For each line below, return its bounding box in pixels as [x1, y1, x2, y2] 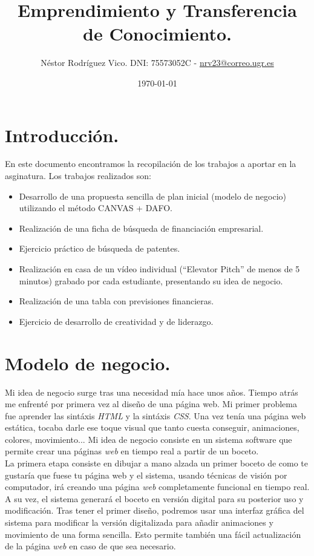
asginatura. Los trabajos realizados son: [5, 169, 151, 182]
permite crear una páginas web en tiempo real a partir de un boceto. [5, 445, 259, 457]
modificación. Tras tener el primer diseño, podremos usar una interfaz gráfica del [5, 504, 304, 517]
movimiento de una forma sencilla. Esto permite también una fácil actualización [5, 528, 301, 540]
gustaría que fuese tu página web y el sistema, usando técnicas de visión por [5, 468, 287, 481]
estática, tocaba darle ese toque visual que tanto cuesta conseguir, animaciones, [5, 421, 299, 434]
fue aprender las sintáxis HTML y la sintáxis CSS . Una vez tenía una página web [5, 409, 306, 422]
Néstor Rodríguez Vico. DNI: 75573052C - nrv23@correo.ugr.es [41, 56, 274, 69]
